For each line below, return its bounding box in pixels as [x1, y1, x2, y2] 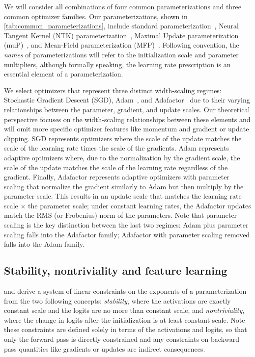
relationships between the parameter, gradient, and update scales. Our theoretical [4, 104, 250, 114]
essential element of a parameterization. [4, 69, 123, 79]
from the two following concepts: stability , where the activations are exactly [4, 295, 231, 306]
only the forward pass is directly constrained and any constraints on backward [4, 334, 240, 344]
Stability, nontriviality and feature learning [4, 263, 227, 278]
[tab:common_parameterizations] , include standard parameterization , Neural [4, 21, 239, 31]
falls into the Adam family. [4, 239, 85, 249]
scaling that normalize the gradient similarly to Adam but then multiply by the [4, 181, 244, 191]
